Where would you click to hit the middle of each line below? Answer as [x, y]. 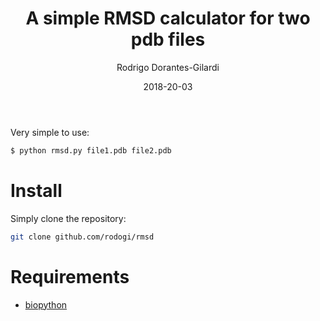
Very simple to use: [50, 132]
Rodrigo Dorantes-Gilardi [168, 67]
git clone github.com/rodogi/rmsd [82, 237]
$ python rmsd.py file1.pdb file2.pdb [91, 150]
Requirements [70, 276]
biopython [46, 304]
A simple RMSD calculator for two [168, 18]
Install [36, 191]
